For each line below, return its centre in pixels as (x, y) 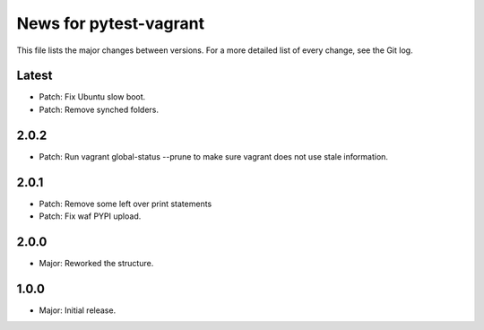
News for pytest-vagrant (111, 23)
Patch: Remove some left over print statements (125, 204)
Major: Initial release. (78, 310)
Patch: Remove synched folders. (99, 109)
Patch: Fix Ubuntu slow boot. (92, 97)
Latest (35, 76)
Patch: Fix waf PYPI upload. (90, 216)
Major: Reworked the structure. (96, 263)
